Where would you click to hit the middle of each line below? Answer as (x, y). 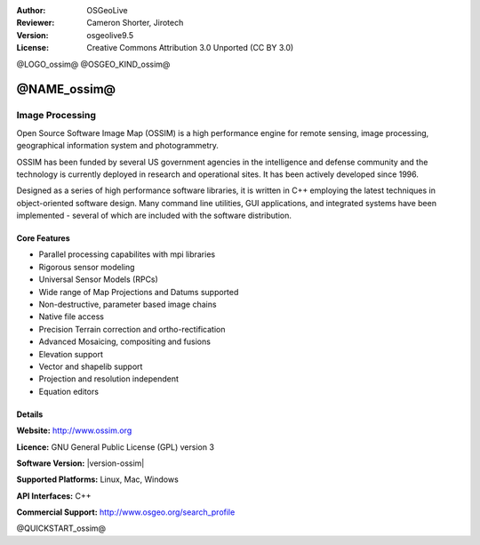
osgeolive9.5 (110, 35)
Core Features (43, 238)
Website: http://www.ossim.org (74, 430)
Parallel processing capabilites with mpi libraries (127, 254)
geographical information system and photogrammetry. (118, 146)
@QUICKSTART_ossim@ (61, 528)
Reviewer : (36, 23)
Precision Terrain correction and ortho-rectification (132, 329)
